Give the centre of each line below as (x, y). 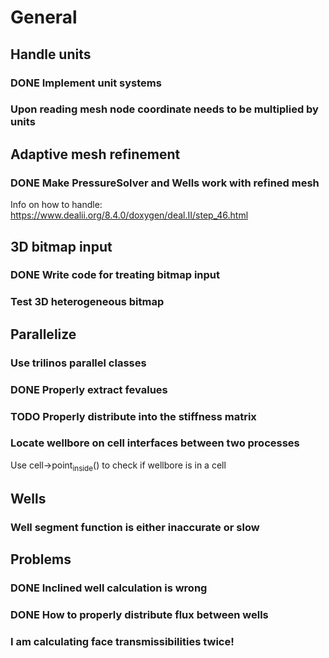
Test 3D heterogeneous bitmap (87, 302)
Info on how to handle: (56, 205)
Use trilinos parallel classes (78, 363)
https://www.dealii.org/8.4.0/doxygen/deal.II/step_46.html (129, 215)
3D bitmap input (61, 246)
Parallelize (43, 334)
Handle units (51, 54)
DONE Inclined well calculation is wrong (109, 588)
